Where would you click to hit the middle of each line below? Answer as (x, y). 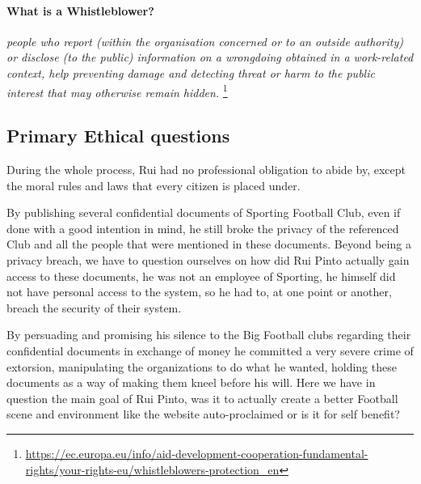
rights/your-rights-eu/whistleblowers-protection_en (152, 469)
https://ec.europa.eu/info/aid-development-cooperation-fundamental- (197, 453)
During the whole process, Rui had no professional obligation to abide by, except (206, 170)
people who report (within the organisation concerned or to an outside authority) (205, 41)
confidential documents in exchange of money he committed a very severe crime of (210, 350)
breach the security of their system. (94, 307)
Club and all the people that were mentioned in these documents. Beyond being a (209, 244)
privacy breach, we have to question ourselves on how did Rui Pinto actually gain (208, 260)
